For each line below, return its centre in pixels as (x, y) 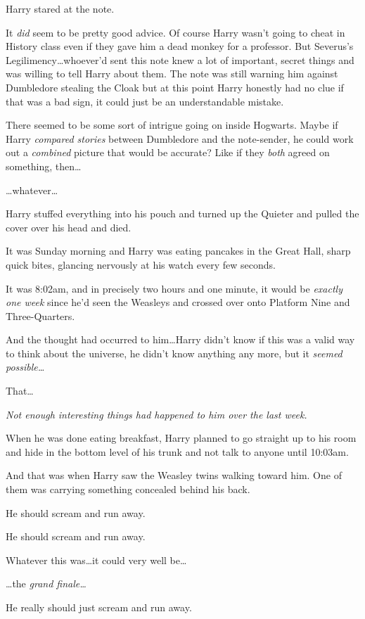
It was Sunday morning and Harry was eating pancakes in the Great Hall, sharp (178, 251)
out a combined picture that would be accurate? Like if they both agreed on (168, 152)
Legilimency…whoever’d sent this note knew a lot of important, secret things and (180, 59)
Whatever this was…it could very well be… (96, 560)
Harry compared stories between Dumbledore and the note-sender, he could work (180, 138)
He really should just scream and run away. (99, 607)
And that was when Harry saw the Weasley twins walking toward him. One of (174, 475)
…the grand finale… (46, 583)
